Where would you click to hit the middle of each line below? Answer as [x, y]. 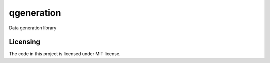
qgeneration [35, 13]
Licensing [25, 42]
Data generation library [33, 28]
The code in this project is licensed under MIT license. [65, 54]
